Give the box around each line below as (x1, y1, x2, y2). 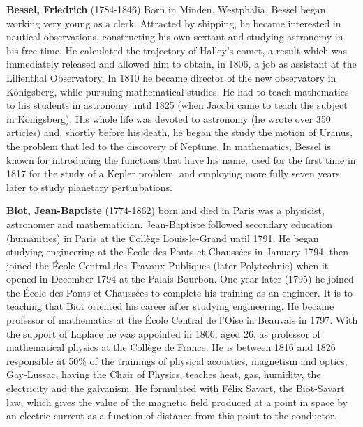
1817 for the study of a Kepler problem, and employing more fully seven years (6, 166, 340, 181)
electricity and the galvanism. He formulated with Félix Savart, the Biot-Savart (6, 381, 345, 396)
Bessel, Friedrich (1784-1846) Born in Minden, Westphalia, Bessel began (6, 2, 326, 16)
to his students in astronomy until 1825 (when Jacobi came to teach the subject (6, 98, 348, 112)
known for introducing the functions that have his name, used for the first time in (6, 152, 356, 167)
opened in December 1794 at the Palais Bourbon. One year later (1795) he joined (6, 271, 354, 286)
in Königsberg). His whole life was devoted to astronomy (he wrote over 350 (6, 111, 331, 126)
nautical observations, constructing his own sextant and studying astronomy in (6, 29, 343, 44)
